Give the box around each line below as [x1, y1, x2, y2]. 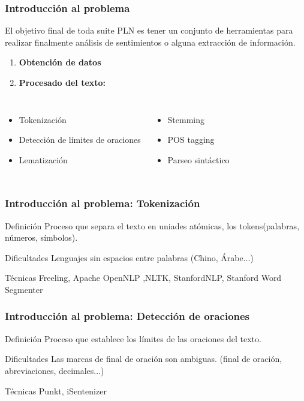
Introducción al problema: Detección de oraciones [5, 309, 250, 324]
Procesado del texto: [19, 76, 106, 88]
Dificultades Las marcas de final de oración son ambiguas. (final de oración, [5, 352, 282, 365]
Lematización [19, 153, 68, 166]
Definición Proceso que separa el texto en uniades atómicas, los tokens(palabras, [5, 219, 300, 232]
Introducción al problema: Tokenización [5, 196, 200, 211]
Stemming [167, 113, 205, 125]
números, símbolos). [5, 231, 78, 244]
